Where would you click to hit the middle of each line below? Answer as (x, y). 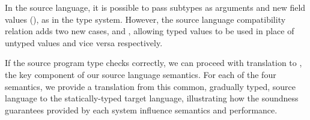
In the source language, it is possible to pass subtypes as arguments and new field (155, 7)
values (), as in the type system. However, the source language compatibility (145, 19)
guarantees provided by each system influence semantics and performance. (141, 109)
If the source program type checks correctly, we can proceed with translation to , (153, 63)
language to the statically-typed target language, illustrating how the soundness (152, 98)
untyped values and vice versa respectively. (84, 42)
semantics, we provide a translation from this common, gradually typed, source (150, 86)
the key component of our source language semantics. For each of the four (141, 74)
